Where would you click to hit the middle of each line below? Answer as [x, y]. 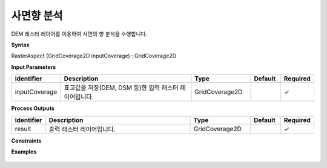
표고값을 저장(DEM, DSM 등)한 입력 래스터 [121, 88]
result [23, 129]
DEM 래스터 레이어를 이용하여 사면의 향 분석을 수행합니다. [79, 34]
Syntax [20, 45]
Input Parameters [34, 67]
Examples [24, 152]
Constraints [26, 141]
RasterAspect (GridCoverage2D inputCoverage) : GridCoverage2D [94, 56]
